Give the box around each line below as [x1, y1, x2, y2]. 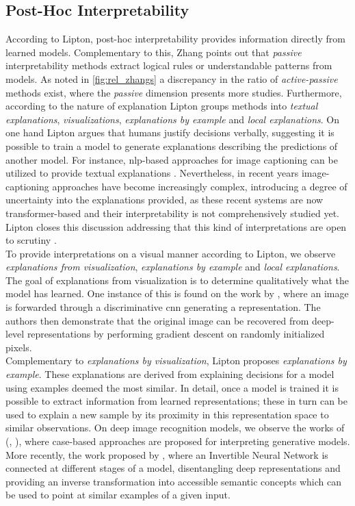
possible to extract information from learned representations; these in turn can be [5, 394, 348, 408]
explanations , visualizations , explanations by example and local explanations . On [5, 112, 339, 126]
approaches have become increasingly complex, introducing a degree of [52, 179, 347, 193]
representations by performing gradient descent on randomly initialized [27, 327, 325, 341]
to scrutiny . [5, 233, 57, 247]
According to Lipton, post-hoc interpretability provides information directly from [5, 31, 345, 46]
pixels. [5, 340, 32, 354]
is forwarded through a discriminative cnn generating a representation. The [5, 300, 321, 314]
